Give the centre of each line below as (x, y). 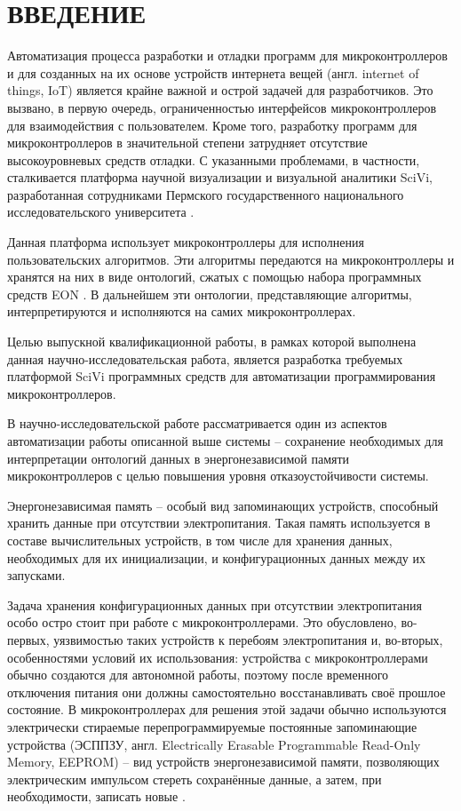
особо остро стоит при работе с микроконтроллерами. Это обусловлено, (202, 622)
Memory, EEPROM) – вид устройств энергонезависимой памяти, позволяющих (223, 762)
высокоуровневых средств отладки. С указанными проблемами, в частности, (214, 159)
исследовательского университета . (101, 212)
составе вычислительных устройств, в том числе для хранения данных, (200, 540)
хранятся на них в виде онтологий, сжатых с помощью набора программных (215, 277)
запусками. (36, 575)
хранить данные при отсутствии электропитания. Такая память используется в (219, 523)
